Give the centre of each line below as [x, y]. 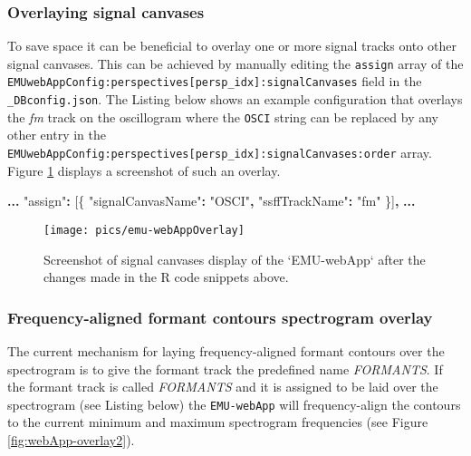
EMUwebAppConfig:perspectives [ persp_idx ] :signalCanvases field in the [215, 81]
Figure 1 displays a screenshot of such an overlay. [144, 170]
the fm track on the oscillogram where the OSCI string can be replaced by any [223, 116]
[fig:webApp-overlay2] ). [71, 439]
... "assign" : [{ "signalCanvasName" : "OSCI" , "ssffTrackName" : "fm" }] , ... [211, 201]
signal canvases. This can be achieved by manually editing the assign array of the [235, 63]
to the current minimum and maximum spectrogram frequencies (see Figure [218, 422]
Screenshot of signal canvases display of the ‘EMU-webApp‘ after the [235, 259]
